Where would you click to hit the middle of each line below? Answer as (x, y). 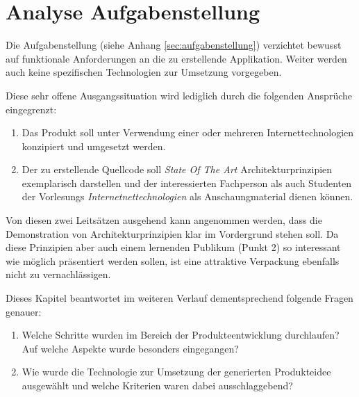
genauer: (24, 311)
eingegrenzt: (31, 109)
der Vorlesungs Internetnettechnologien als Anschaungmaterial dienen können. (187, 196)
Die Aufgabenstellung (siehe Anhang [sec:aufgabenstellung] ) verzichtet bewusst (174, 45)
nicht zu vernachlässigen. (58, 274)
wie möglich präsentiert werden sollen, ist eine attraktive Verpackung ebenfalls (173, 260)
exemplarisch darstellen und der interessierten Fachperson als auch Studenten (186, 183)
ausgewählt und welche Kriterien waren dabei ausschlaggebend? (157, 385)
